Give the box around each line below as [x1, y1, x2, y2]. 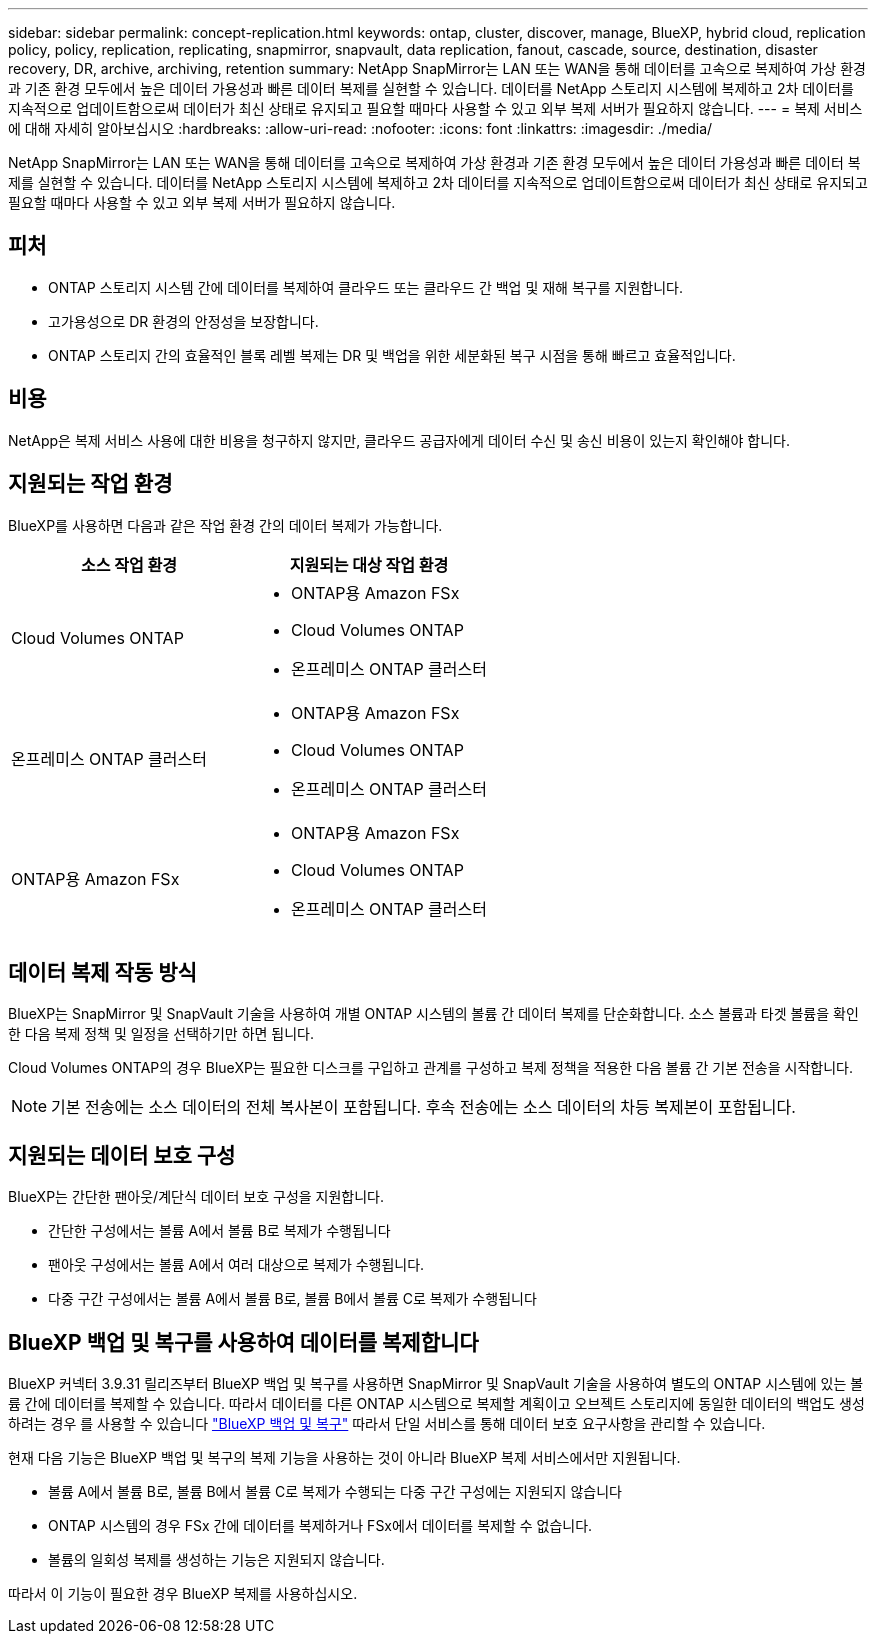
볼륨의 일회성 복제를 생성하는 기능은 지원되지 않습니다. [48, 1551, 385, 1569]
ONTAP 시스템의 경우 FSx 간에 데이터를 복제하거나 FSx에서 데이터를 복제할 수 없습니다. [48, 1517, 593, 1535]
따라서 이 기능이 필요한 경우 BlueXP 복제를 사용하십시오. [8, 1585, 358, 1603]
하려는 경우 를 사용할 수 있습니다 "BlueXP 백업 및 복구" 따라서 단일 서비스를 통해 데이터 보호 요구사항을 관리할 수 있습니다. [8, 1415, 766, 1433]
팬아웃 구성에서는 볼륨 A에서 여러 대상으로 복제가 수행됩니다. [48, 1256, 425, 1274]
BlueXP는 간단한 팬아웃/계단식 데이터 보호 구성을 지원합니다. [8, 1188, 385, 1206]
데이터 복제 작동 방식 [8, 959, 197, 985]
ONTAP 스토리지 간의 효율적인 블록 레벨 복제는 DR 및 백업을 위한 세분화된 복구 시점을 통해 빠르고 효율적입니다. [48, 346, 736, 364]
